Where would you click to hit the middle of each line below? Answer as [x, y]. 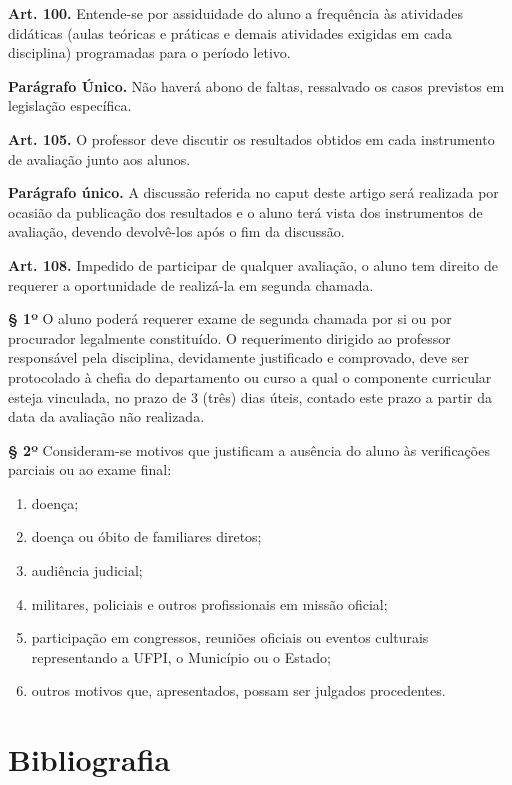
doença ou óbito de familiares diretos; [146, 536]
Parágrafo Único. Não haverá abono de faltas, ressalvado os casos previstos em [256, 85]
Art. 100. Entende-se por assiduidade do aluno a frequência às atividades [236, 13]
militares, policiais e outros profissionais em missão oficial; [209, 603]
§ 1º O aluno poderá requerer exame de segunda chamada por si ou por [230, 318]
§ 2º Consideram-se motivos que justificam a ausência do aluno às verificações [249, 449]
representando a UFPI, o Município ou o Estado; [181, 656]
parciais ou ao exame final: [90, 469]
